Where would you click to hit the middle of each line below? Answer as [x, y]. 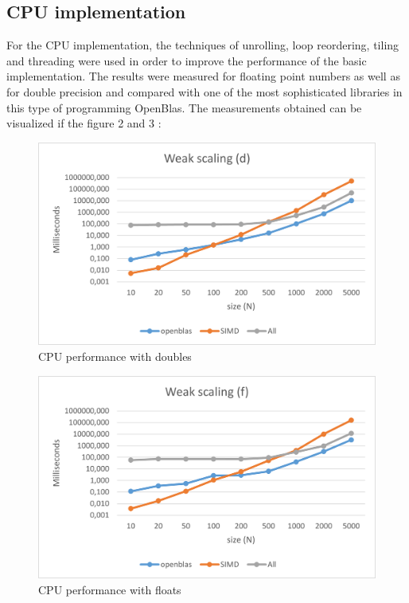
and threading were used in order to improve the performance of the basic [187, 60]
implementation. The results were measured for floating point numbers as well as [203, 76]
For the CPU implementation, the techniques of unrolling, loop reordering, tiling [203, 45]
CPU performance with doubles [115, 356]
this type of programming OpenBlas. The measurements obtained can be [184, 107]
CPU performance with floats [110, 589]
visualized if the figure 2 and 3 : [84, 123]
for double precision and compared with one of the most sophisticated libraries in [204, 91]
